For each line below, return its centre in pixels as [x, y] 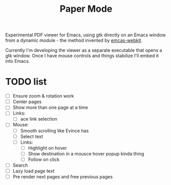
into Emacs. [18, 61]
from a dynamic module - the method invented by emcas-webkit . [74, 40]
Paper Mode [86, 9]
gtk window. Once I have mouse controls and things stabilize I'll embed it [82, 56]
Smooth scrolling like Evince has [55, 130]
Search [20, 165]
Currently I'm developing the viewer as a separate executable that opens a [84, 50]
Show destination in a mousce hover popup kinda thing [86, 153]
